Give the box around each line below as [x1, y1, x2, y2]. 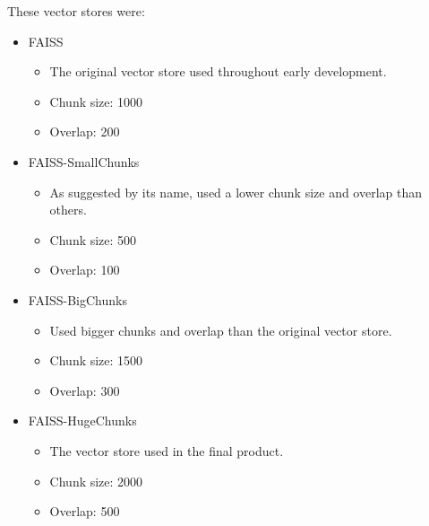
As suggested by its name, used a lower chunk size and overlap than [49, 182, 423, 201]
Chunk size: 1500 [49, 351, 143, 370]
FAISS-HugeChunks [28, 411, 137, 430]
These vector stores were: [7, 2, 145, 20]
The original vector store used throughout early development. [49, 62, 387, 81]
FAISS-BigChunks [28, 290, 127, 309]
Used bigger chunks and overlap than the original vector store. [49, 320, 392, 339]
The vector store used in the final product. [49, 441, 284, 460]
